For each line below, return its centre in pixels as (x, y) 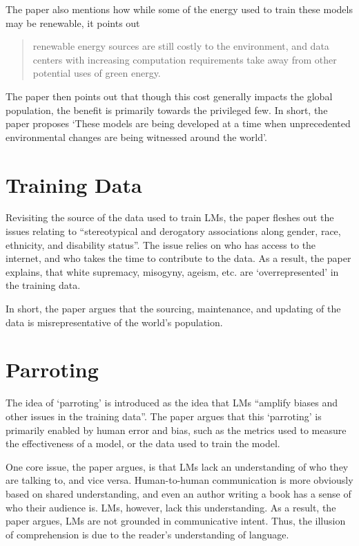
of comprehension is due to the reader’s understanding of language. (147, 534)
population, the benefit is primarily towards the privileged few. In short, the (167, 110)
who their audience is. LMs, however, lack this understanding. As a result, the (171, 507)
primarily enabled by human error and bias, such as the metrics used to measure (176, 430)
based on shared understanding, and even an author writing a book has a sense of (178, 493)
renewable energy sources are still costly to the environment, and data (181, 46)
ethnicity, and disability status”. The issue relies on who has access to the (161, 244)
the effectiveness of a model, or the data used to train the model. (143, 443)
